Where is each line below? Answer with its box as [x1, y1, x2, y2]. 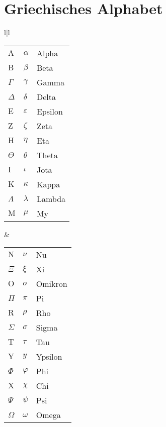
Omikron [36, 278, 67, 290]
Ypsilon [36, 351, 62, 363]
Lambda [36, 192, 66, 204]
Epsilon [36, 105, 63, 117]
